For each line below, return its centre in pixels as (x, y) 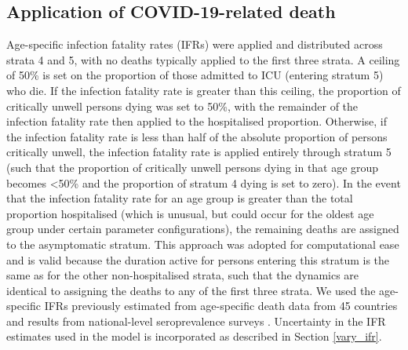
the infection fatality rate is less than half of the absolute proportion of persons (197, 136)
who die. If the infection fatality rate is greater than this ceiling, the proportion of (204, 90)
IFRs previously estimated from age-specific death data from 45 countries (221, 306)
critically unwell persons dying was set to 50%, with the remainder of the (182, 106)
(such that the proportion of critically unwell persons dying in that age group (193, 167)
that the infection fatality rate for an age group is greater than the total (180, 198)
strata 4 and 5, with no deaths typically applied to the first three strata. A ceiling (203, 59)
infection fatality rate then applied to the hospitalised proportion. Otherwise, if (197, 121)
